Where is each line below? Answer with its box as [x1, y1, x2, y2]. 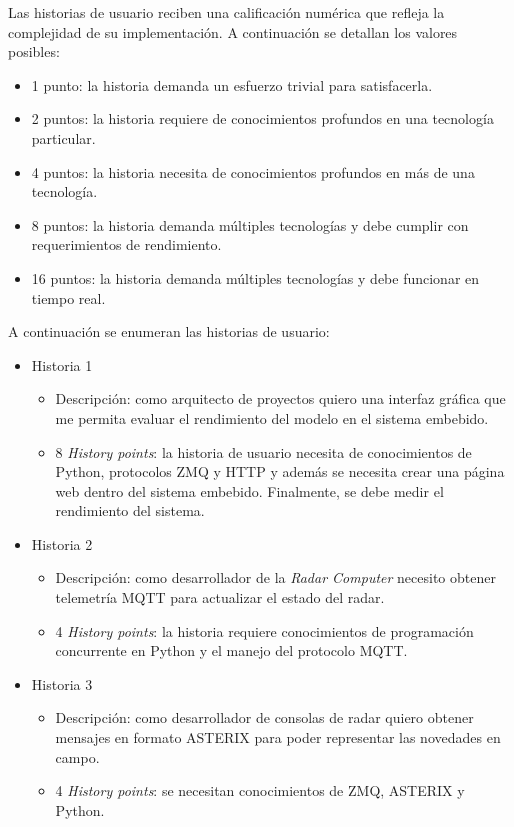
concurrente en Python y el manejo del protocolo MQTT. [55, 640, 408, 661]
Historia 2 [31, 533, 93, 554]
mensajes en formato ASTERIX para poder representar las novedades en [55, 727, 501, 748]
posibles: [8, 41, 60, 62]
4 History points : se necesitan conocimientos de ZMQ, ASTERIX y [55, 780, 465, 801]
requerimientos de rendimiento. [31, 234, 222, 255]
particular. [31, 127, 96, 148]
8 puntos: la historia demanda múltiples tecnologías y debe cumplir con [31, 214, 469, 235]
